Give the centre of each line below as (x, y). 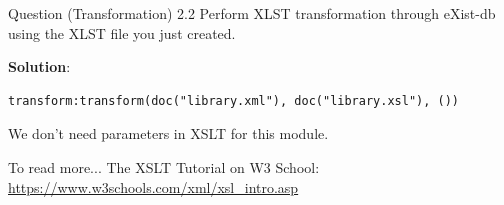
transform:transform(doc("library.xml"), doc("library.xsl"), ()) (234, 100)
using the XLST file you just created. (122, 32)
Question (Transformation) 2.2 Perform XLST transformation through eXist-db (252, 13)
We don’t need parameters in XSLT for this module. (168, 133)
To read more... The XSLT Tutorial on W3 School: (164, 166)
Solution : (39, 66)
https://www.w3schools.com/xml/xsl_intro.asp (153, 186)
